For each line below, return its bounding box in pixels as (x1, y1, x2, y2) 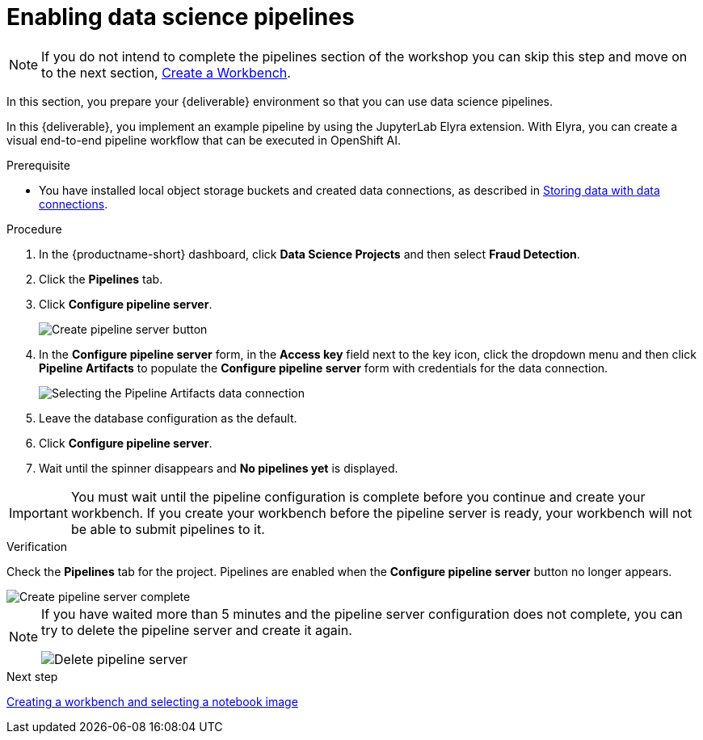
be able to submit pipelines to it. (70, 520, 265, 537)
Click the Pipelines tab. (39, 271, 163, 286)
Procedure (6, 221, 62, 236)
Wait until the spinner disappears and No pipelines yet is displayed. (39, 460, 398, 475)
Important (9, 504, 68, 521)
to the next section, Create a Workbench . (41, 64, 291, 81)
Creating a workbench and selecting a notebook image (6, 694, 298, 708)
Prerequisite (6, 158, 70, 172)
